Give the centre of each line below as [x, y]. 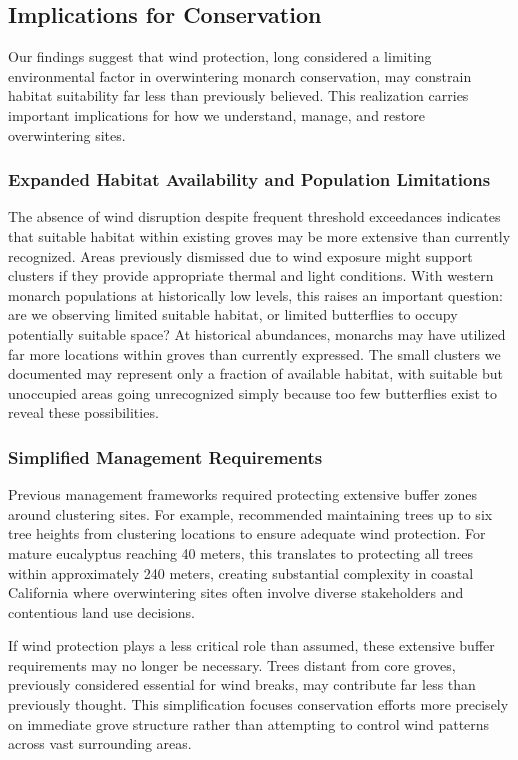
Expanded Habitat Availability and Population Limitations [249, 179]
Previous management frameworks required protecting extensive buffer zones [242, 494]
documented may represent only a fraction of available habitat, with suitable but [255, 373]
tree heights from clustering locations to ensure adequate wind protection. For [247, 533]
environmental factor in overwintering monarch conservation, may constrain [240, 75]
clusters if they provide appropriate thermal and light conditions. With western [251, 275]
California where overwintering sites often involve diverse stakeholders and [236, 592]
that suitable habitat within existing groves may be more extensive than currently [259, 235]
